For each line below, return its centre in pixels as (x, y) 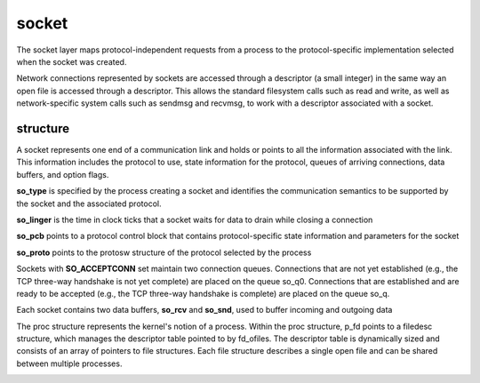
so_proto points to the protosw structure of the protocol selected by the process (164, 252)
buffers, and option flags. (63, 174)
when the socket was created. (72, 61)
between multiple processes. (69, 363)
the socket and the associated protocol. (89, 203)
